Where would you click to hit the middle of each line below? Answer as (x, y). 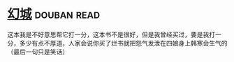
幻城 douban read (53, 14)
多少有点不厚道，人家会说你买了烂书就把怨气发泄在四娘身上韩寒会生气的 (123, 43)
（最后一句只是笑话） (38, 52)
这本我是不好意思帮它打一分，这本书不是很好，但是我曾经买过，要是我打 (111, 34)
